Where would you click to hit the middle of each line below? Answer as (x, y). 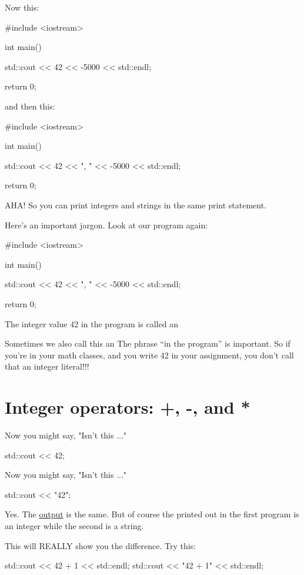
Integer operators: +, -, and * (128, 407)
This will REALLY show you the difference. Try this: (101, 545)
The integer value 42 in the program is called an (91, 323)
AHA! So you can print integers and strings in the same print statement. (136, 205)
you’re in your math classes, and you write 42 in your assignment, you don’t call (149, 355)
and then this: (30, 106)
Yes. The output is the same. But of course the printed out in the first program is (152, 514)
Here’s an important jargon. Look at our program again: (106, 225)
